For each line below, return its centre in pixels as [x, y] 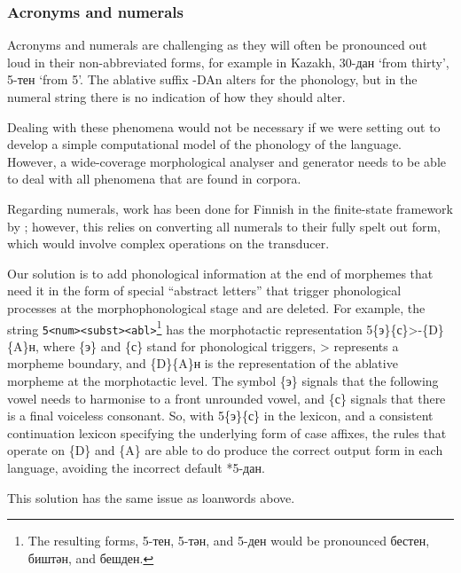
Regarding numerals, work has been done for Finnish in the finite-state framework [230, 208]
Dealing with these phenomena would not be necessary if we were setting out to [224, 126]
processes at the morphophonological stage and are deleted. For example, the [216, 307]
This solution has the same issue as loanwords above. [151, 497]
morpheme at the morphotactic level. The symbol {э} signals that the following [223, 381]
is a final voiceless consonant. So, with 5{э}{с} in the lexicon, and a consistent [220, 416]
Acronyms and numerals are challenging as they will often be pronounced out [217, 45]
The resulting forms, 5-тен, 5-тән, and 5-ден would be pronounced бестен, [229, 541]
